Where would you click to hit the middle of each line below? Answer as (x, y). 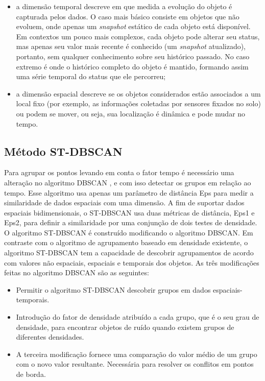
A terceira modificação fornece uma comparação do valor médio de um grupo (137, 354)
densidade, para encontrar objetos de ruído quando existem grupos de (125, 327)
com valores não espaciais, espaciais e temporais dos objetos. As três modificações (132, 262)
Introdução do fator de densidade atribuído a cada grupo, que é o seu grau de (138, 317)
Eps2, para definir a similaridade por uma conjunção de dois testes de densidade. (131, 222)
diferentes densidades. (50, 337)
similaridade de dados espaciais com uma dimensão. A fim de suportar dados (124, 203)
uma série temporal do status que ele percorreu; (91, 76)
